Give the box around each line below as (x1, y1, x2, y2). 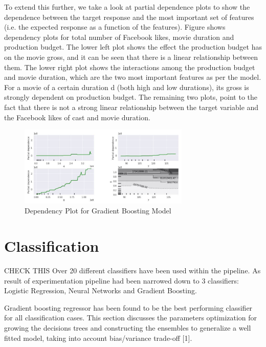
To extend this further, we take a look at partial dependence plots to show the (4, 2, 250, 12)
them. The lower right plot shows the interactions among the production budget (4, 61, 255, 72)
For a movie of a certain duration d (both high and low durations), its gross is (4, 81, 249, 92)
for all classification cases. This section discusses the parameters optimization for (4, 312, 257, 323)
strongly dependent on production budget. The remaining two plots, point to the (4, 92, 257, 102)
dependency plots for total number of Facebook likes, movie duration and (4, 31, 234, 42)
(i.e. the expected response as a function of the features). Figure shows (4, 21, 226, 32)
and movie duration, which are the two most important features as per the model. (4, 72, 261, 82)
